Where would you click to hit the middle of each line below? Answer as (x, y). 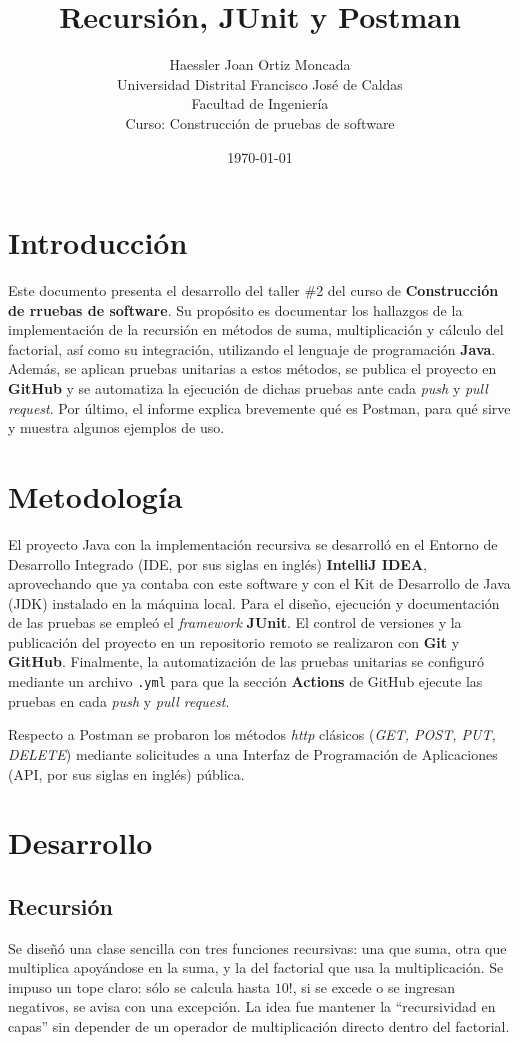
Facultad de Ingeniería (260, 103)
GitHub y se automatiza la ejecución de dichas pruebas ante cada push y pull (248, 388)
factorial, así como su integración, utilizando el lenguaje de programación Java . (252, 348)
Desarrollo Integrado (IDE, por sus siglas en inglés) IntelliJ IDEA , (217, 563)
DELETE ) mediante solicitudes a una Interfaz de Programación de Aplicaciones (253, 753)
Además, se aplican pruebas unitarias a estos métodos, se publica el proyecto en (252, 368)
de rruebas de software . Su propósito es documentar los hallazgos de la (235, 309)
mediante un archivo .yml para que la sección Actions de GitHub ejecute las (245, 681)
